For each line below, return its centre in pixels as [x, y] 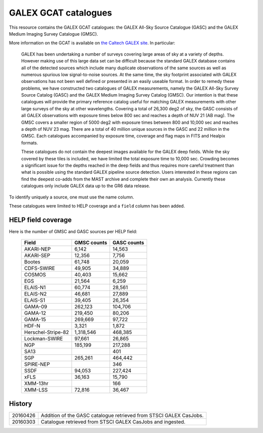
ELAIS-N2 [36, 294]
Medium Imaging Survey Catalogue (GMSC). [54, 34]
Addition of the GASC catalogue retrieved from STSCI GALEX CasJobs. [122, 415]
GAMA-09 [36, 307]
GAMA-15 [35, 319]
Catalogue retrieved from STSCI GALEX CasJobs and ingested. [113, 422]
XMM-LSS [36, 390]
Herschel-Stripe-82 [47, 333]
